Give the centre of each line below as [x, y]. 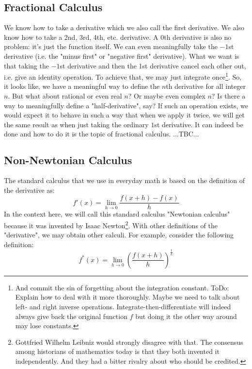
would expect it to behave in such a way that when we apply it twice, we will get [124, 115]
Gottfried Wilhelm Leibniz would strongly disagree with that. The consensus [129, 342]
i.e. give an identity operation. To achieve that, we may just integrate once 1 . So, [123, 76]
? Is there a [228, 96]
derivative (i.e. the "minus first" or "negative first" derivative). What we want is [122, 56]
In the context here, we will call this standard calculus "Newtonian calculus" [117, 214]
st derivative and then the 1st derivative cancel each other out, [153, 65]
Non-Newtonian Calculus [68, 160]
